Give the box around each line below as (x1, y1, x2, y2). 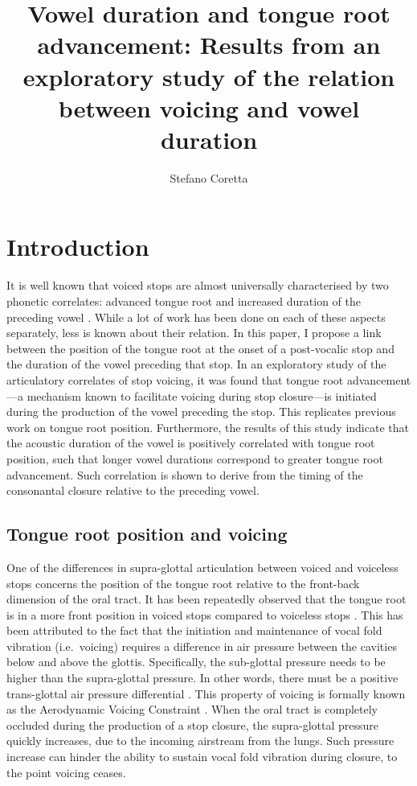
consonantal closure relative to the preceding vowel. (6, 482, 260, 499)
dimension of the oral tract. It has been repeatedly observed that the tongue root (6, 591, 407, 607)
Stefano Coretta (170, 169, 248, 186)
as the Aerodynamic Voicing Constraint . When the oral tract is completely (6, 701, 378, 718)
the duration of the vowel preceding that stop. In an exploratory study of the (6, 356, 386, 372)
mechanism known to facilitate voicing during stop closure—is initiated (27, 387, 377, 404)
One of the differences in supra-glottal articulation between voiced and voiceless (6, 558, 399, 575)
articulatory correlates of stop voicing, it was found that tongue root (6, 371, 344, 388)
